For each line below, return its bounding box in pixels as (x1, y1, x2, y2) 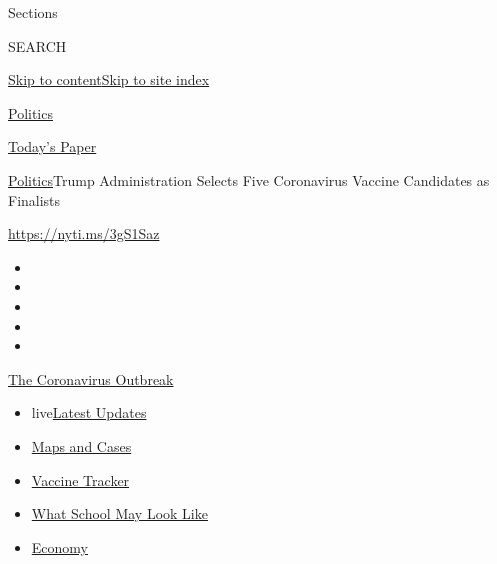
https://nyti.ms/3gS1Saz (8, 223, 160, 244)
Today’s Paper (8, 136, 97, 157)
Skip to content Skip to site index (8, 69, 210, 90)
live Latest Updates (31, 402, 147, 423)
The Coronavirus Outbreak (8, 368, 174, 389)
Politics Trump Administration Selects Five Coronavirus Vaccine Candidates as (8, 169, 490, 190)
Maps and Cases (31, 435, 132, 456)
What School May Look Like (31, 503, 208, 524)
